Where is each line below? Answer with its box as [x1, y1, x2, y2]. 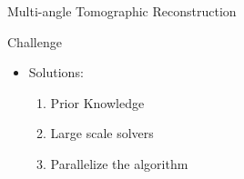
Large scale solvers [50, 124, 154, 143]
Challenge [7, 32, 62, 51]
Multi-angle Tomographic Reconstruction [7, 2, 237, 20]
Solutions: [28, 63, 84, 82]
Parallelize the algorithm [50, 154, 188, 173]
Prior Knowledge [50, 93, 145, 112]
